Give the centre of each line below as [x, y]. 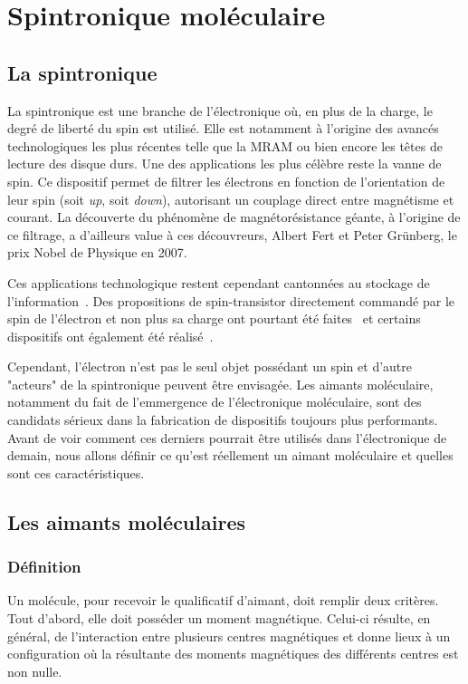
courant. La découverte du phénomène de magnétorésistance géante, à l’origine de [234, 217]
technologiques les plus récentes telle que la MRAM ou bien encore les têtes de [225, 145]
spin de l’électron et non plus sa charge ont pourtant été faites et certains [214, 318]
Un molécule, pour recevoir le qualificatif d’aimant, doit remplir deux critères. [223, 600]
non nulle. [35, 671]
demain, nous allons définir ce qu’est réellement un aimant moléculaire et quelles [230, 455]
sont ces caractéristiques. [76, 472]
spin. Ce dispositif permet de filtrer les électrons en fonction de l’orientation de [226, 181]
